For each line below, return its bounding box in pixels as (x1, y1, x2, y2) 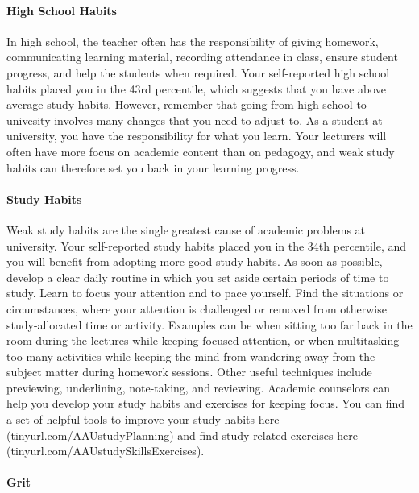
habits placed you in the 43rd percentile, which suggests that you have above (6, 80, 386, 97)
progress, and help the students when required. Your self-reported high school (6, 64, 390, 81)
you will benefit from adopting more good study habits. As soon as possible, (6, 253, 383, 270)
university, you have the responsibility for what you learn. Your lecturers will (6, 127, 387, 144)
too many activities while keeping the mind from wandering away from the (6, 347, 375, 364)
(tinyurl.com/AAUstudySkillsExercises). (6, 442, 205, 459)
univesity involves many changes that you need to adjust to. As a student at (6, 111, 383, 128)
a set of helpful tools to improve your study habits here (6, 411, 280, 428)
